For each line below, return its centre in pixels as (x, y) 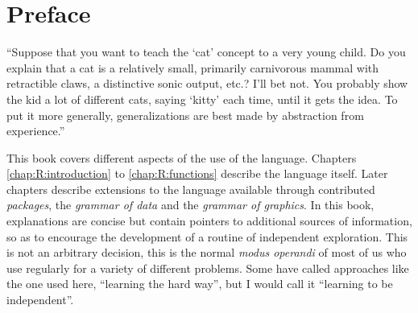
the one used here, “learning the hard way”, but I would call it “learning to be (200, 284)
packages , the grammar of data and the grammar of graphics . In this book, (190, 205)
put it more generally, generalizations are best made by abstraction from (185, 115)
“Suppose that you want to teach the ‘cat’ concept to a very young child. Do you (206, 52)
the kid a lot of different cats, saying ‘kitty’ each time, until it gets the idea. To (202, 99)
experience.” (36, 131)
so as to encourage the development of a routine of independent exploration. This (207, 236)
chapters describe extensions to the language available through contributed (191, 189)
